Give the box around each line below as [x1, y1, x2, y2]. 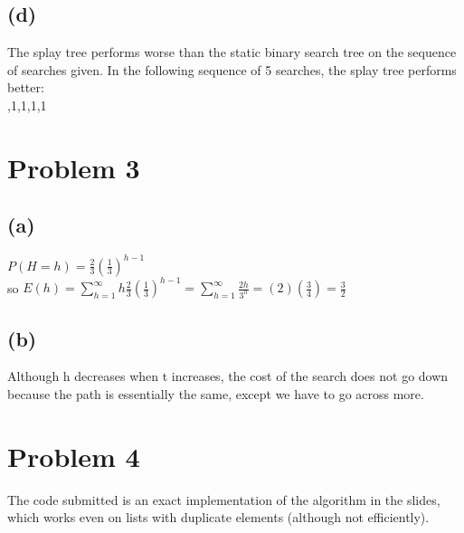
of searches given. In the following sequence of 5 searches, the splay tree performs [7, 60, 457, 79]
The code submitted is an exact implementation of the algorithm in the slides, [7, 490, 440, 509]
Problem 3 [7, 148, 140, 186]
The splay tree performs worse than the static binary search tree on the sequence [7, 43, 457, 62]
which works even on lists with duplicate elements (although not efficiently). [7, 508, 430, 527]
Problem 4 [7, 437, 140, 474]
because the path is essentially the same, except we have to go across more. [7, 384, 424, 403]
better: [7, 78, 44, 97]
